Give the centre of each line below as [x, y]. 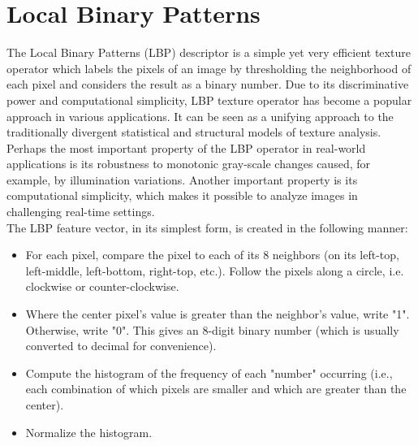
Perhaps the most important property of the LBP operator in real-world [186, 147]
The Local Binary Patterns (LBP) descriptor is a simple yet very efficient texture [209, 52]
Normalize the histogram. [89, 432]
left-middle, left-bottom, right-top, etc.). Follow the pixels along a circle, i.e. [215, 270]
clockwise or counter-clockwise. [102, 286]
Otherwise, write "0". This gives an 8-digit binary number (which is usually [212, 329]
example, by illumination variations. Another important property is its [182, 179]
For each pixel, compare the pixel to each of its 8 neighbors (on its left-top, [212, 255]
